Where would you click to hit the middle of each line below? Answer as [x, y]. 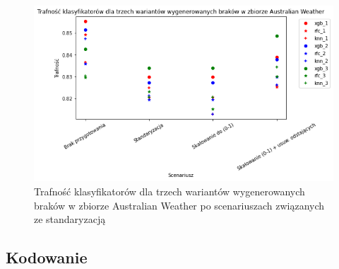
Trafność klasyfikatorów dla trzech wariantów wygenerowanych [169, 191]
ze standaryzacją [70, 219]
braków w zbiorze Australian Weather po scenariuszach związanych [179, 205]
